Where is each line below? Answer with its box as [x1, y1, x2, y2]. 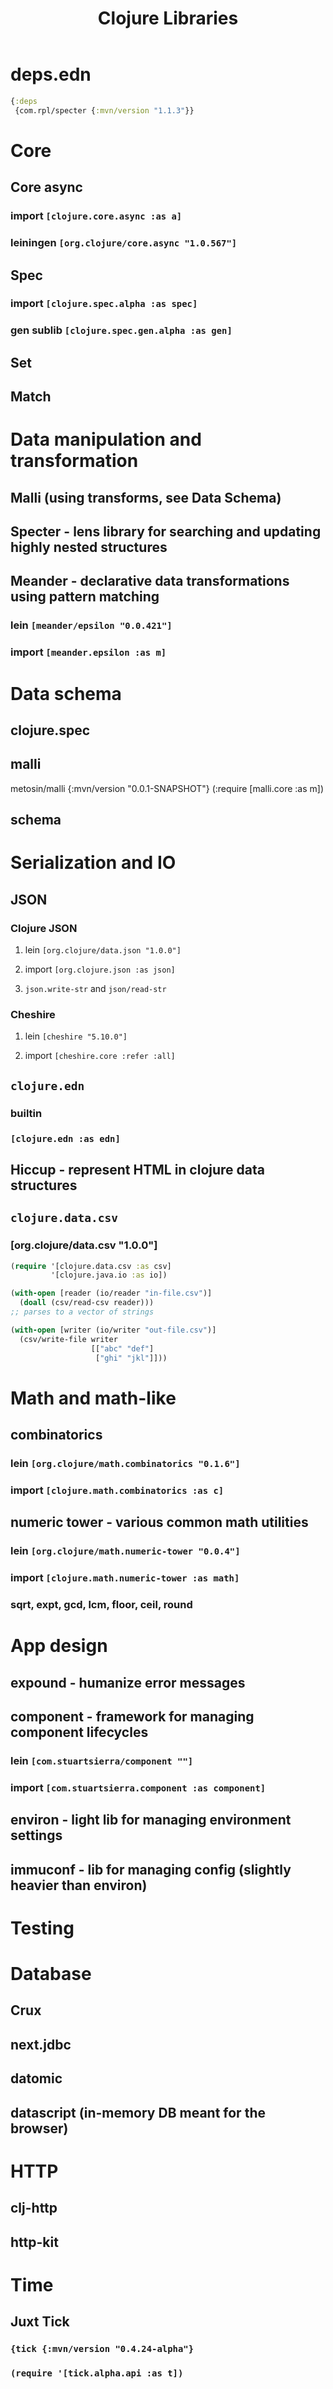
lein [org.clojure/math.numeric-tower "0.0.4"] [10, 1544, 241, 1558]
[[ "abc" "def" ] [90, 1343, 155, 1354]
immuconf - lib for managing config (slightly [10, 1861, 292, 1878]
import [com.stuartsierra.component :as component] [10, 1780, 267, 1794]
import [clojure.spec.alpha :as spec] [10, 297, 198, 311]
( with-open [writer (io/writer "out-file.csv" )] [10, 1325, 217, 1335]
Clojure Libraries [97, 7, 239, 30]
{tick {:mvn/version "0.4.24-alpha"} [10, 2343, 195, 2355]
